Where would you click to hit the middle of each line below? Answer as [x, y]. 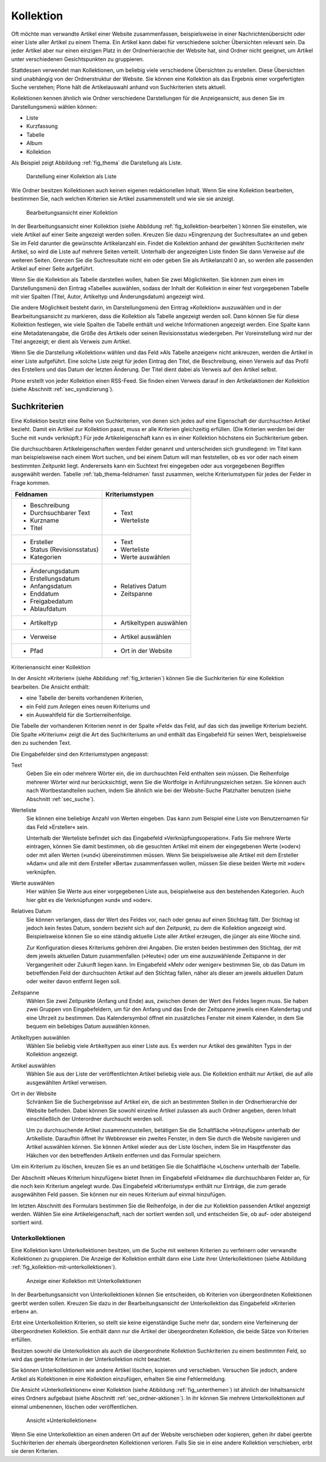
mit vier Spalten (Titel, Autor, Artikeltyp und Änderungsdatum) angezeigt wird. [108, 297]
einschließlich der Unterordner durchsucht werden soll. [95, 1119]
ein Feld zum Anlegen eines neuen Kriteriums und [88, 706]
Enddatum [45, 594]
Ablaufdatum [48, 609]
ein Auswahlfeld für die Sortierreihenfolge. [79, 715]
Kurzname [45, 521]
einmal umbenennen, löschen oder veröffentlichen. [75, 1406]
